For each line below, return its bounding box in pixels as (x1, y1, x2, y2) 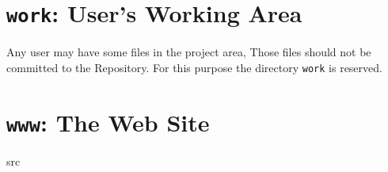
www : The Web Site (6, 105, 210, 138)
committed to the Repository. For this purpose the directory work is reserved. (6, 59, 382, 75)
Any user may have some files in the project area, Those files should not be (6, 44, 371, 60)
